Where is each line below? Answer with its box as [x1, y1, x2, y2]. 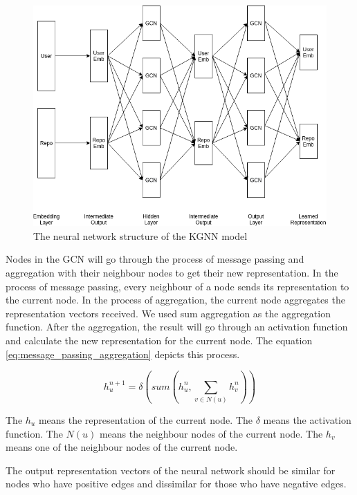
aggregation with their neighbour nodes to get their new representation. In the [6, 265, 338, 280]
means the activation [263, 412, 351, 427]
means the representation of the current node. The [38, 412, 253, 427]
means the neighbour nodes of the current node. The [99, 426, 323, 440]
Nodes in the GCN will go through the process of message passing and [6, 252, 304, 266]
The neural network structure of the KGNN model [33, 228, 248, 243]
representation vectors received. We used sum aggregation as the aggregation [6, 306, 331, 320]
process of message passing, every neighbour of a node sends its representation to [6, 279, 349, 293]
